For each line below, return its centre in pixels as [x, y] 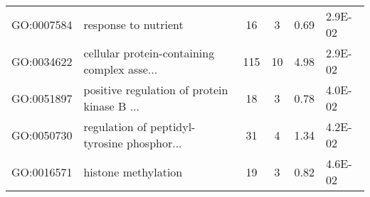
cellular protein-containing [149, 53]
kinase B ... [111, 106]
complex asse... [121, 69]
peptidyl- [173, 126]
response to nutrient [133, 24]
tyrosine [103, 143]
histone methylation [133, 171]
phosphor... [154, 143]
